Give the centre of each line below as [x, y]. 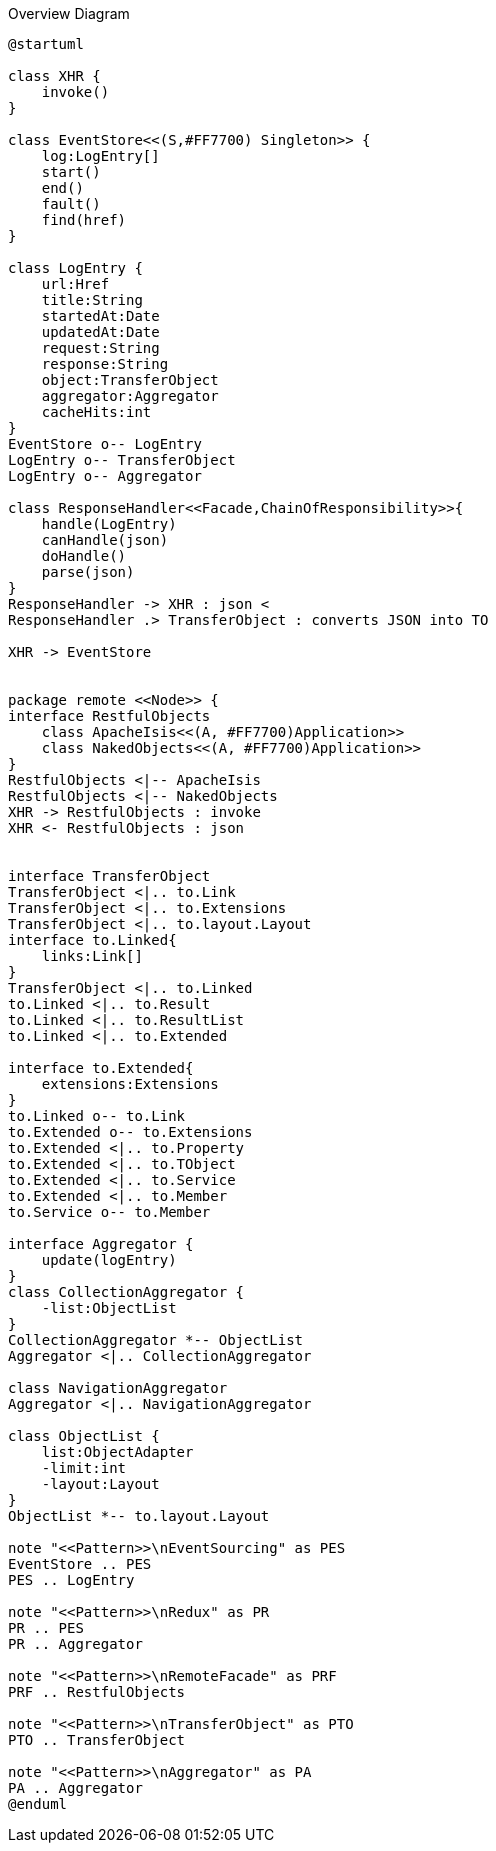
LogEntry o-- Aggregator [105, 476]
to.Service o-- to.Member [109, 1212]
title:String [92, 300]
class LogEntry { [75, 268]
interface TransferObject [109, 876]
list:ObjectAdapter [117, 1452]
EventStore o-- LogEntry [105, 444]
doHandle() [84, 556]
